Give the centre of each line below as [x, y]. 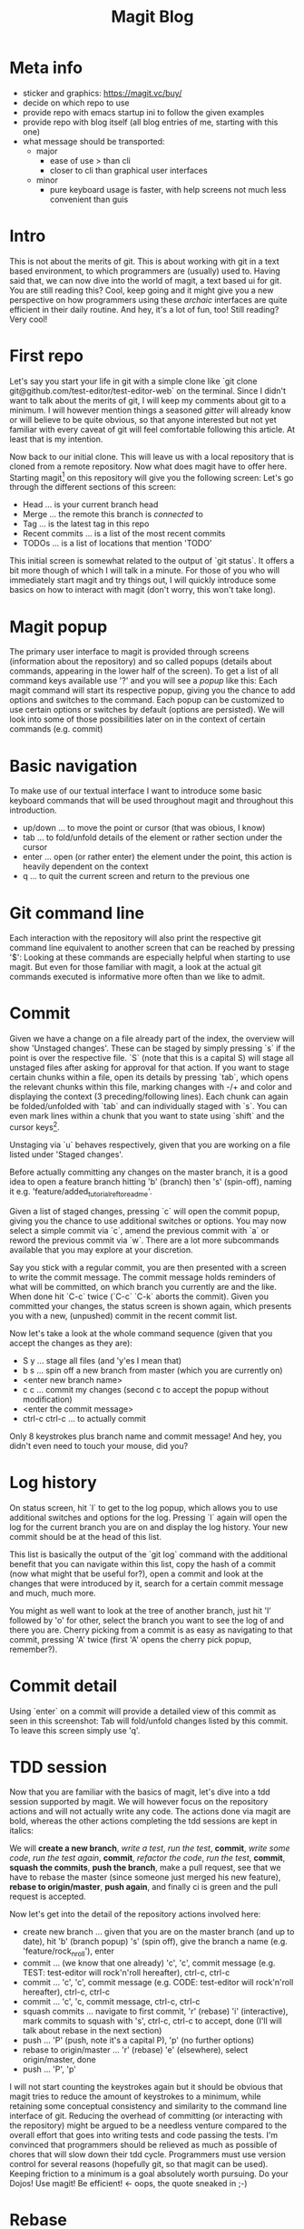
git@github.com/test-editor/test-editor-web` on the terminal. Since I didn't [148, 390]
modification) [47, 1399]
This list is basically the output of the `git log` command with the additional [148, 1554]
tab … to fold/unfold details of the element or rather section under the [152, 837]
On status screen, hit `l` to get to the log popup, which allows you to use [144, 1507]
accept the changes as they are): [71, 1343]
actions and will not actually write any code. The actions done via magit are [150, 1812]
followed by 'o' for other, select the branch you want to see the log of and [147, 1620]
